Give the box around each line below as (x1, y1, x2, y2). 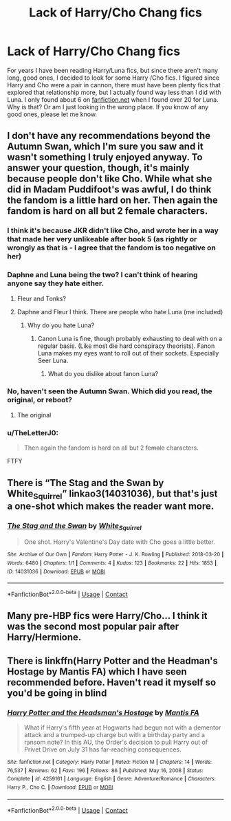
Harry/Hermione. (7, 631, 82, 644)
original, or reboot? (7, 395, 73, 405)
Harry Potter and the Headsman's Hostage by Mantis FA (7, 708, 199, 717)
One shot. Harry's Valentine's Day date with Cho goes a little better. (23, 538, 215, 546)
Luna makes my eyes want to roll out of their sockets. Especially (37, 349, 219, 357)
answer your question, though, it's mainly (7, 162, 190, 174)
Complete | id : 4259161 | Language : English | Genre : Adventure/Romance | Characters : (7, 776, 217, 782)
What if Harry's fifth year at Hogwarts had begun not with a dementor (23, 723, 221, 732)
